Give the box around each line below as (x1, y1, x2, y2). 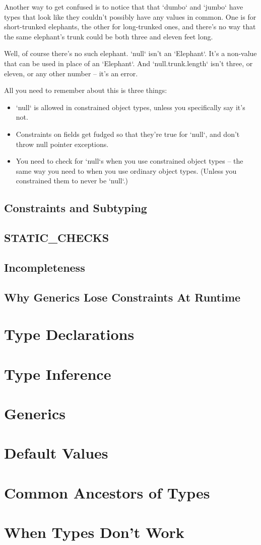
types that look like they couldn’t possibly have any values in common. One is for (4, 11, 256, 22)
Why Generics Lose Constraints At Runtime (4, 289, 241, 305)
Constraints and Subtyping (4, 200, 147, 216)
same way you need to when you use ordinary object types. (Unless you (16, 165, 237, 176)
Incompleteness (4, 259, 85, 275)
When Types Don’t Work (4, 522, 184, 542)
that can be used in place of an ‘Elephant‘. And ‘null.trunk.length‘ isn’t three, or (4, 58, 253, 68)
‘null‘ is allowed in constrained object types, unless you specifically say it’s (16, 102, 245, 112)
